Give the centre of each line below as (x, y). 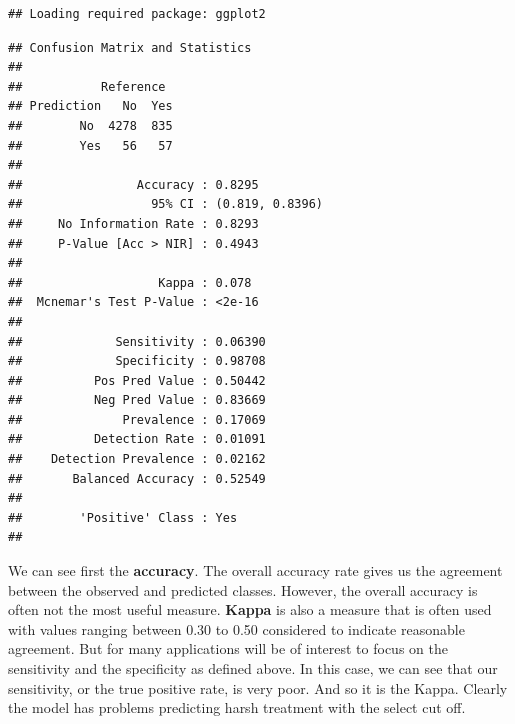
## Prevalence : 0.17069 (137, 419)
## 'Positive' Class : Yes (123, 517)
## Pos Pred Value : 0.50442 (137, 380)
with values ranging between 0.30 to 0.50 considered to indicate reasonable (236, 628)
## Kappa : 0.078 (130, 282)
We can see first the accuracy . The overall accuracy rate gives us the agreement (255, 570)
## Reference (87, 86)
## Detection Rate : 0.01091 (137, 439)
